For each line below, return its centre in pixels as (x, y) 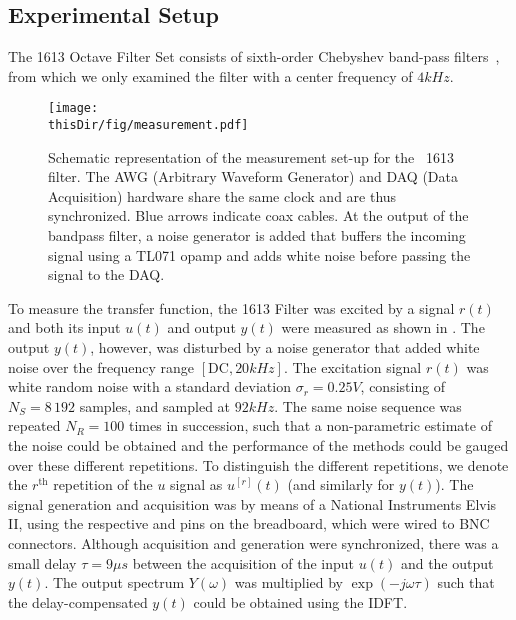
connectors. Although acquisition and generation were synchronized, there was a (253, 542)
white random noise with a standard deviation (149, 386)
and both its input (64, 327)
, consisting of (403, 386)
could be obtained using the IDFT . (300, 601)
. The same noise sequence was (368, 405)
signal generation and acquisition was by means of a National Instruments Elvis (252, 503)
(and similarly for (341, 484)
